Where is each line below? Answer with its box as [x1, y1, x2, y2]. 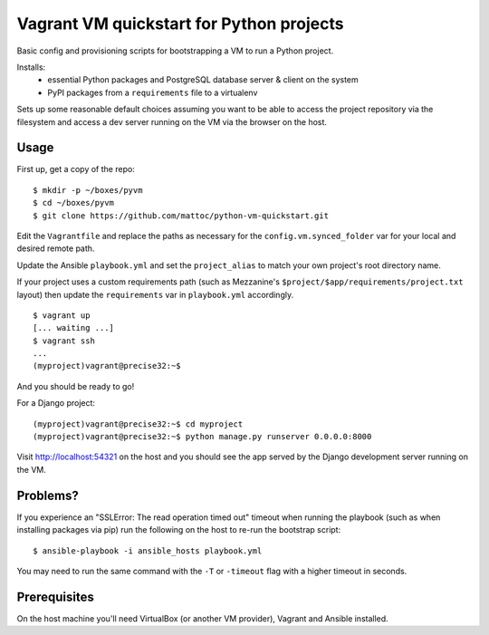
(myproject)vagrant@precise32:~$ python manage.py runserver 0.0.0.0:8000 [33, 431, 372, 442]
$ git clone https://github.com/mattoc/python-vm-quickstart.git [33, 210, 330, 221]
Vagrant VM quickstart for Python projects [16, 14, 344, 34]
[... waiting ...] [33, 322, 115, 333]
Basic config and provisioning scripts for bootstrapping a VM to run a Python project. [16, 45, 334, 56]
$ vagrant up [33, 310, 91, 321]
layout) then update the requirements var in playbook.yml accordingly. [16, 289, 294, 300]
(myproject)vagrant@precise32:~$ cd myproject [33, 419, 244, 429]
